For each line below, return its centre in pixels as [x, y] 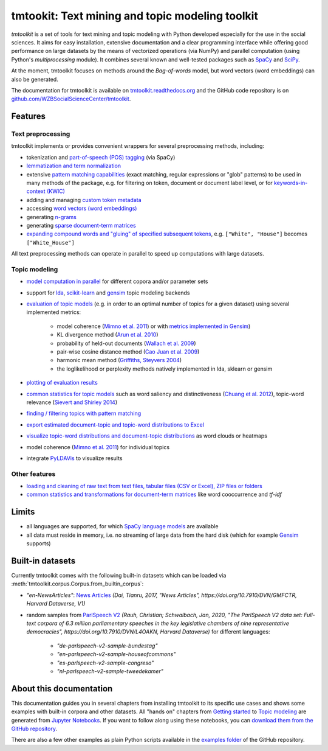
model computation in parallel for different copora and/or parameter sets [117, 281]
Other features [33, 473]
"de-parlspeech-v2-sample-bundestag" [107, 646]
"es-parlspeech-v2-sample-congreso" [105, 663]
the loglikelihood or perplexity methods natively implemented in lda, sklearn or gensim [165, 369]
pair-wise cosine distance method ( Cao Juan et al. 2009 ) [128, 352]
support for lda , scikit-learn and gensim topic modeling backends [108, 293]
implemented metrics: [54, 312]
